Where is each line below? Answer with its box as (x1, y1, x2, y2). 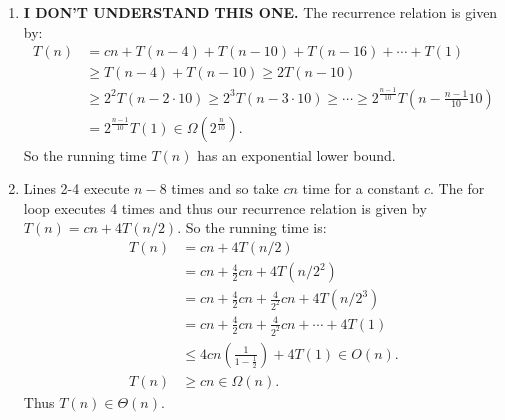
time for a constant (302, 178, 420, 199)
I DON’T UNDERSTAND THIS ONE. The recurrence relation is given (23, 2, 498, 22)
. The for (430, 178, 485, 199)
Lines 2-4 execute (23, 178, 130, 199)
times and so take (171, 178, 279, 199)
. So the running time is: (177, 217, 327, 238)
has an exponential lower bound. (197, 144, 396, 165)
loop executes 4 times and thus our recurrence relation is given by (23, 197, 427, 218)
